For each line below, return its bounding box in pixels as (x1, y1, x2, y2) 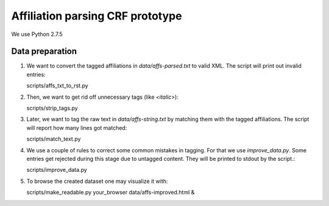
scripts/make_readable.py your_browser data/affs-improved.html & (26, 189, 195, 196)
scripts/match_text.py (26, 135, 81, 143)
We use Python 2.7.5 (11, 30, 63, 38)
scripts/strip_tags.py (26, 104, 79, 112)
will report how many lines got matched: (26, 124, 127, 131)
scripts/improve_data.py (26, 166, 88, 174)
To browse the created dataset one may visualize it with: (26, 177, 168, 185)
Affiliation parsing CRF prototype (11, 9, 182, 23)
